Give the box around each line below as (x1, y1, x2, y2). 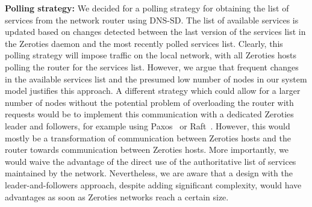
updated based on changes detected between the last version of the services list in (5, 25, 306, 38)
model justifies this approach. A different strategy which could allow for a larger (5, 84, 301, 97)
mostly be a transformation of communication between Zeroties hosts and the (5, 131, 291, 144)
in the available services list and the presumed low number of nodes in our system (5, 72, 307, 85)
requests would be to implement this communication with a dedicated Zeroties (5, 108, 294, 120)
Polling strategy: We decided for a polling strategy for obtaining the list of (5, 2, 289, 14)
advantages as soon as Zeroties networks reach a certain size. (5, 190, 229, 203)
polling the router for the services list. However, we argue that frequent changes (5, 60, 299, 73)
